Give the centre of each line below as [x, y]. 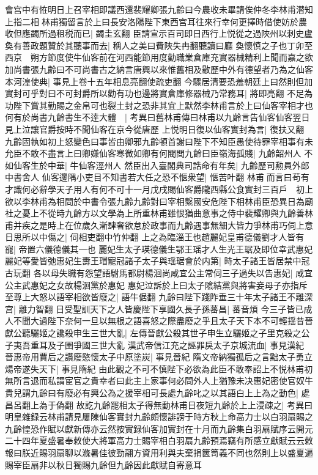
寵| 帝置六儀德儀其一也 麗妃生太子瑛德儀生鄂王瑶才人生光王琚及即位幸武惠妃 [159, 249]
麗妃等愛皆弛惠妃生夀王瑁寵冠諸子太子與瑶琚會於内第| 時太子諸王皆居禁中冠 [157, 261]
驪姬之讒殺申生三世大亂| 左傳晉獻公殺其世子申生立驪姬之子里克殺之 [166, 333]
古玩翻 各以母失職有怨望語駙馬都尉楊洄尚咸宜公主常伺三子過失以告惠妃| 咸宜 [159, 273]
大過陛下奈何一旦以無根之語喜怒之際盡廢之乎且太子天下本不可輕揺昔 [167, 321]
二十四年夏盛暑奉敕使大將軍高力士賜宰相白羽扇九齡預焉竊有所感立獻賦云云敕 [159, 440]
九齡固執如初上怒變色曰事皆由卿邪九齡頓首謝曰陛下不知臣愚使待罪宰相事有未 [159, 141]
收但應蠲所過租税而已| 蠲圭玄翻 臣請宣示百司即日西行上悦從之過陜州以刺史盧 [159, 33]
